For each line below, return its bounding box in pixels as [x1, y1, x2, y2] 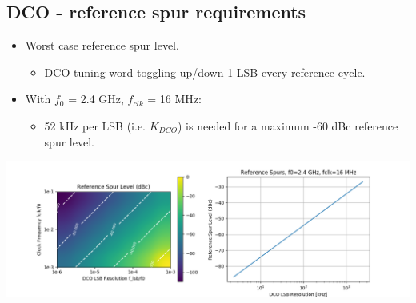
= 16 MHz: [147, 90, 202, 107]
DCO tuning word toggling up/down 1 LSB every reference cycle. [44, 63, 366, 80]
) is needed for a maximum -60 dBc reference [177, 117, 398, 134]
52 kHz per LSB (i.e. [44, 117, 146, 134]
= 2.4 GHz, [68, 90, 124, 107]
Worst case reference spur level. [25, 37, 179, 54]
